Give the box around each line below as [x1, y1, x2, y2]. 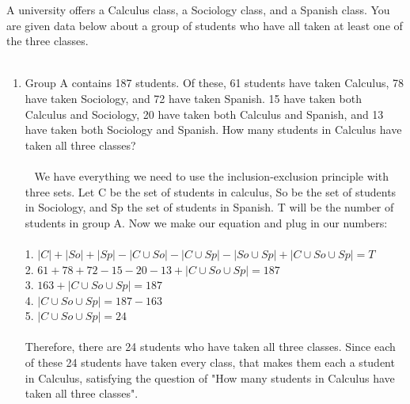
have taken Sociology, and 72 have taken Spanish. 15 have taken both [25, 90, 362, 106]
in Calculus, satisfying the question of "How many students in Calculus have [25, 369, 395, 386]
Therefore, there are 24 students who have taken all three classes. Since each [25, 338, 396, 355]
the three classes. [6, 32, 89, 49]
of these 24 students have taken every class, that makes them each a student [25, 354, 395, 371]
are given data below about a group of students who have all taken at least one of [6, 17, 403, 33]
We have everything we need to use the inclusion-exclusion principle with [34, 167, 389, 184]
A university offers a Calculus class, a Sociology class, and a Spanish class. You [6, 2, 390, 17]
